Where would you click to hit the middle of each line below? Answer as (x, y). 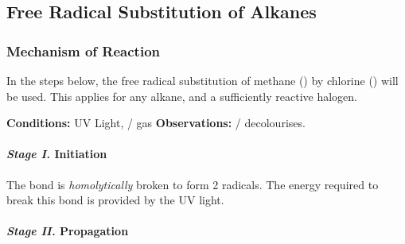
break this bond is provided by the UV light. (115, 200)
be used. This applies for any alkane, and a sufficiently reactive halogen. (182, 96)
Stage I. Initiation (57, 154)
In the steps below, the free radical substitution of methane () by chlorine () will (202, 80)
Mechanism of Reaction (84, 50)
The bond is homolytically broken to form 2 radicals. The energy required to (193, 184)
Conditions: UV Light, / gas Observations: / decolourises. (156, 123)
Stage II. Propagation (68, 231)
